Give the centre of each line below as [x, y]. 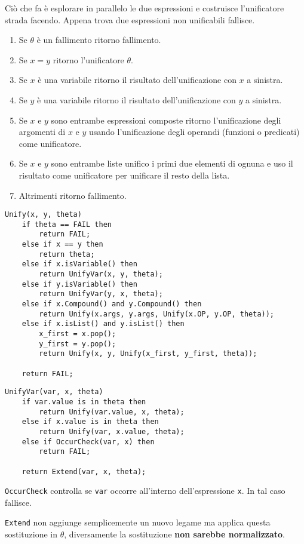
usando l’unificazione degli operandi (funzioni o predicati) [194, 132]
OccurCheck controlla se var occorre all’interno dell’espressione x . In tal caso [145, 491]
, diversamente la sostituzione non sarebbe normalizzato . [174, 534]
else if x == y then [62, 245]
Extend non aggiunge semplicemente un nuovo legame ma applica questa [138, 522]
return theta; [67, 254]
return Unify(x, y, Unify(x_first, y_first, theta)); [148, 354]
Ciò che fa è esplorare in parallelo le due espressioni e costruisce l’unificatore [145, 8]
